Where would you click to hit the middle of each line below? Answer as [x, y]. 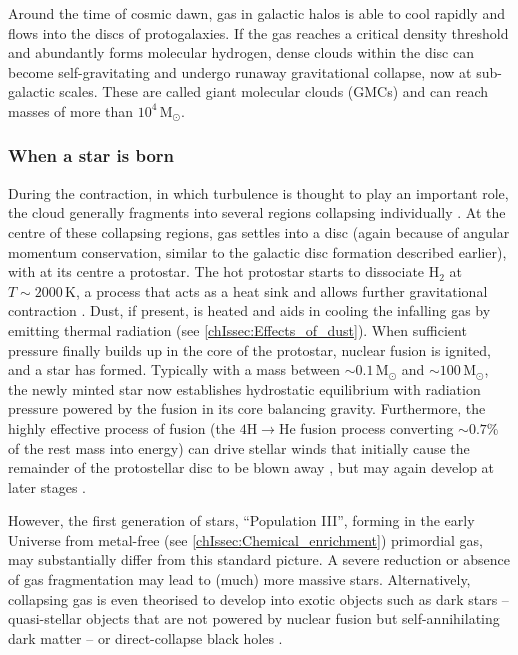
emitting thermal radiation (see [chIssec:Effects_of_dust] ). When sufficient [237, 329]
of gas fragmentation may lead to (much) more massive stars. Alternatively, [239, 579]
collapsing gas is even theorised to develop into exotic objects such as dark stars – [258, 598]
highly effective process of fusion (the [121, 427]
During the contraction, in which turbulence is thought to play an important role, [258, 192]
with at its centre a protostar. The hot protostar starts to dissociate [216, 271]
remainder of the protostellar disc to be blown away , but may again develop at [251, 467]
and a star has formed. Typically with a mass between [174, 369]
